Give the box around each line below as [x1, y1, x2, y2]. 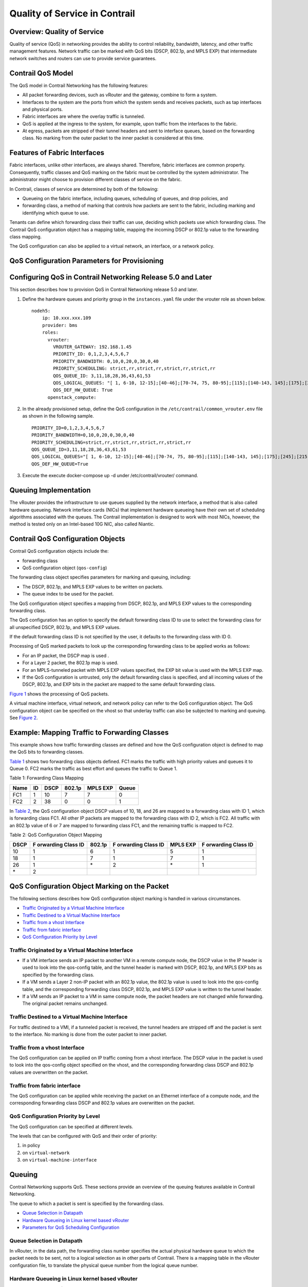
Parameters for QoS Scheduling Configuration [22, 1224, 120, 1230]
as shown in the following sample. [22, 413, 94, 419]
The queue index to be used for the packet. [22, 591, 114, 597]
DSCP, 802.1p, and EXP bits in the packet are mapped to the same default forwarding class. [22, 681, 216, 687]
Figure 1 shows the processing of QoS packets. [9, 690, 109, 697]
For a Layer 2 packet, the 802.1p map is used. [22, 659, 119, 666]
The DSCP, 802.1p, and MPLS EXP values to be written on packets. [22, 583, 164, 589]
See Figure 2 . [9, 715, 38, 721]
